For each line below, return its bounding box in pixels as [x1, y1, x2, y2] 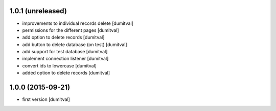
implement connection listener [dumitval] [22, 56, 109, 62]
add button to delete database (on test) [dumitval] [22, 41, 127, 48]
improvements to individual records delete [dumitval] [22, 20, 134, 26]
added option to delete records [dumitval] [22, 70, 110, 76]
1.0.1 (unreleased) [9, 7, 67, 15]
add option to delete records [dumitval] [22, 34, 105, 41]
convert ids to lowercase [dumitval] [22, 62, 97, 68]
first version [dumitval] [22, 96, 70, 102]
